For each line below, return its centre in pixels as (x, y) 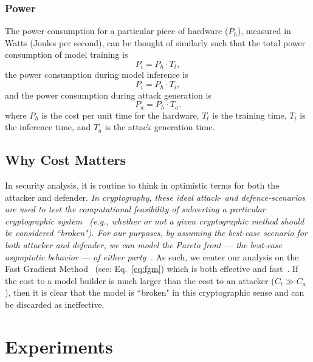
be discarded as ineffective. (55, 304)
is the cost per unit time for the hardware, (120, 115)
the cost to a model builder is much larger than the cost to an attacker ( (140, 280)
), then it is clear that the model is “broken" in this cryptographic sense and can (155, 292)
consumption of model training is (67, 54)
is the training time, (249, 115)
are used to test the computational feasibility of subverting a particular (135, 209)
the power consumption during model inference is (97, 75)
